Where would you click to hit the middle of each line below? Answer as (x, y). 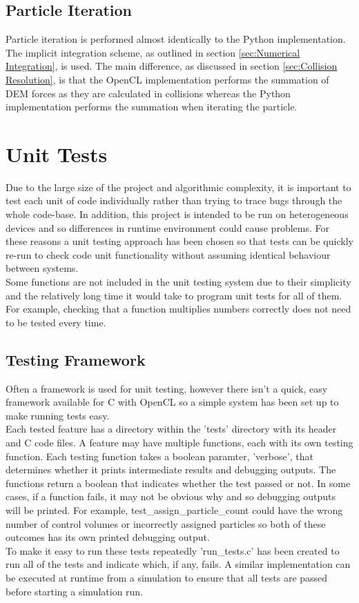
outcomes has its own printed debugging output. (108, 537)
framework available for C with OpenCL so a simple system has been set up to (172, 402)
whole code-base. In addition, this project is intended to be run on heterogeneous (177, 214)
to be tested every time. (56, 322)
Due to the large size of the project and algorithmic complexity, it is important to (178, 187)
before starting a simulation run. (75, 591)
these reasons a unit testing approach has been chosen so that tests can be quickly (179, 241)
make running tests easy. (58, 415)
